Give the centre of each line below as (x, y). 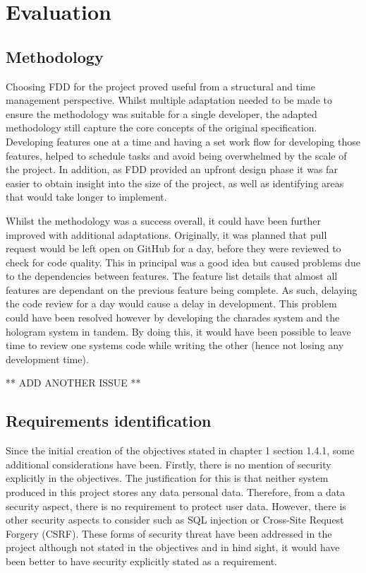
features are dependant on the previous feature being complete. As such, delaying (182, 289)
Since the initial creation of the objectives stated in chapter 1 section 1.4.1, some (180, 450)
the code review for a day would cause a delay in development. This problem (171, 303)
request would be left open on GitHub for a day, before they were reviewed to (173, 248)
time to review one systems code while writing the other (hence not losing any (175, 345)
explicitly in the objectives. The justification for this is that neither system (167, 478)
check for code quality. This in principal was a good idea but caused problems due (183, 262)
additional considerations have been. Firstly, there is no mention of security (169, 464)
